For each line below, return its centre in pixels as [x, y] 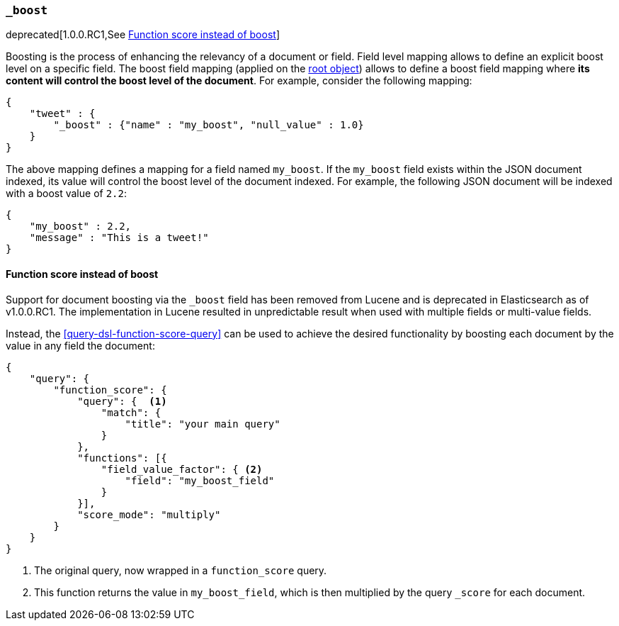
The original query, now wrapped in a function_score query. [181, 570]
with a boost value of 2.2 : [66, 194]
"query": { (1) [122, 401]
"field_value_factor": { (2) [182, 469]
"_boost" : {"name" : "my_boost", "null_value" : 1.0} [209, 125]
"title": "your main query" [203, 424]
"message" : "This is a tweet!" [119, 238]
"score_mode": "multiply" [149, 514]
